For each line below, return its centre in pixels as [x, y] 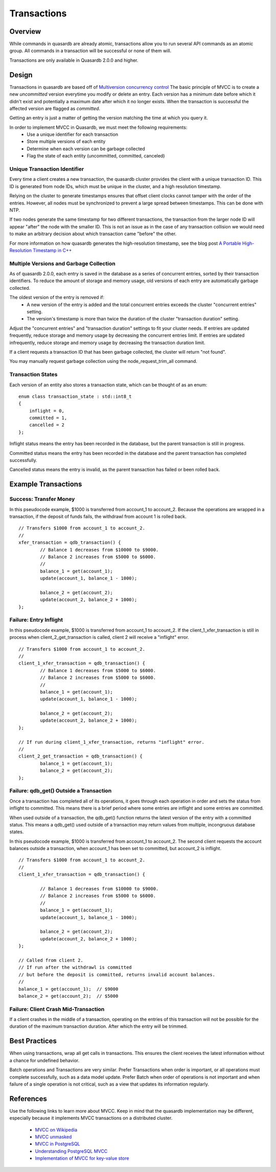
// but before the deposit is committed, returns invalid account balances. [117, 974]
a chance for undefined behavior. [44, 1060]
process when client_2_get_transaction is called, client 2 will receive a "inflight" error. [99, 637]
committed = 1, [48, 418]
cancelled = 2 [47, 425]
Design [21, 75]
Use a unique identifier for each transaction [73, 134]
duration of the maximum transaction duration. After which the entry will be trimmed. [99, 1026]
